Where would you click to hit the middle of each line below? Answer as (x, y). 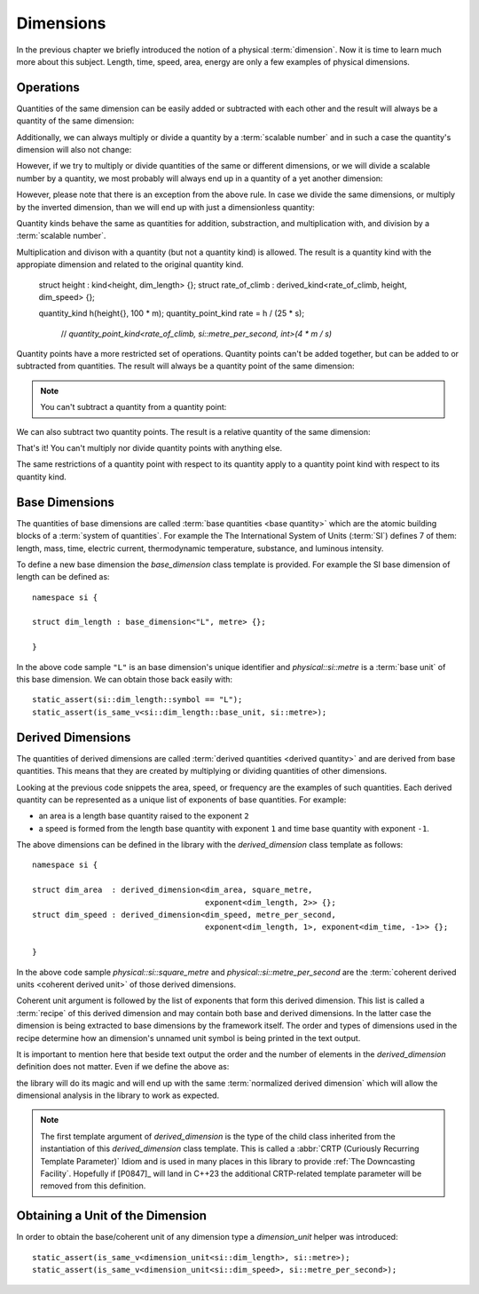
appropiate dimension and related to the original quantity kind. (130, 264)
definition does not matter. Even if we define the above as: (123, 1067)
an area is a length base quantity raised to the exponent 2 (144, 816)
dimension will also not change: (74, 150)
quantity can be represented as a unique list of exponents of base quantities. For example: (181, 800)
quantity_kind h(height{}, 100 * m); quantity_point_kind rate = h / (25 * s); (172, 313)
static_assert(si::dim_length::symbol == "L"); (137, 700)
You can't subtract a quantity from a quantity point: (133, 407)
